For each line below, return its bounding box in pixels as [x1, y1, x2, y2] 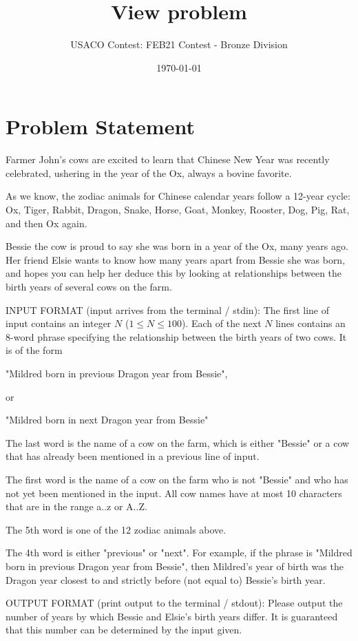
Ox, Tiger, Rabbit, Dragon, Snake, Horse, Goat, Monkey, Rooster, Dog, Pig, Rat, [6, 202, 350, 217]
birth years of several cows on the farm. [6, 280, 172, 293]
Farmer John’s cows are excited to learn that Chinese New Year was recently [6, 152, 330, 167]
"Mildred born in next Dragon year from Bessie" [6, 412, 209, 427]
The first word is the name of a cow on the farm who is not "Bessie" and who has [6, 472, 348, 486]
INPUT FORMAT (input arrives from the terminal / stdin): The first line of [6, 302, 330, 317]
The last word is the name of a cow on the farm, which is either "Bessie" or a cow [6, 435, 350, 450]
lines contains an [275, 316, 346, 330]
